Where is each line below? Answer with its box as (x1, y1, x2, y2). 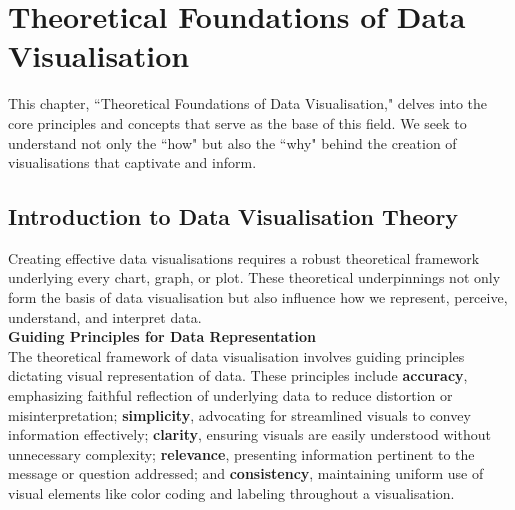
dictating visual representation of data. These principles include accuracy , (8, 365, 468, 386)
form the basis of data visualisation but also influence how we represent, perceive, (8, 287, 508, 308)
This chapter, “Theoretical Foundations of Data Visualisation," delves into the (8, 93, 487, 114)
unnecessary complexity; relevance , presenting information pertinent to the (8, 443, 475, 464)
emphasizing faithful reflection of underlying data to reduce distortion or (8, 385, 453, 406)
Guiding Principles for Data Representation (8, 326, 317, 347)
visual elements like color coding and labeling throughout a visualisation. (8, 483, 455, 504)
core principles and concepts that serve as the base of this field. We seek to (8, 112, 467, 133)
